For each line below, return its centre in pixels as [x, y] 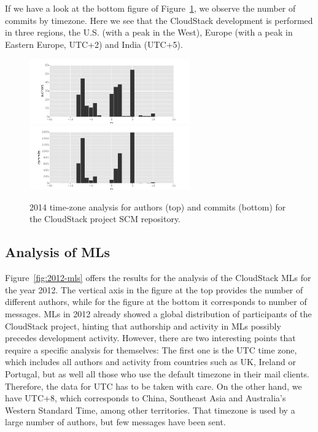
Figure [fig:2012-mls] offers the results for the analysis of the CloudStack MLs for [158, 278]
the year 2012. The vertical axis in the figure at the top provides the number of [154, 289]
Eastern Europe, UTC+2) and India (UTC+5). [94, 44]
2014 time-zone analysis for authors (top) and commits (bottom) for [158, 206]
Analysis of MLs [58, 252]
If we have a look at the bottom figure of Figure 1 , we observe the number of [150, 8]
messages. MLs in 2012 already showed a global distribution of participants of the [158, 314]
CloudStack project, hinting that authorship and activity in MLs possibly [143, 326]
